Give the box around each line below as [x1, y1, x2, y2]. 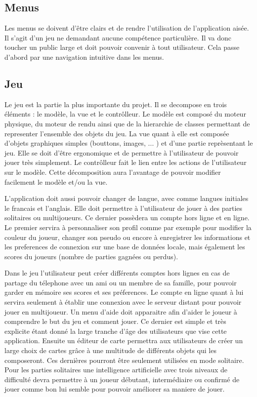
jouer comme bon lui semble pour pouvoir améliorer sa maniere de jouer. [4, 384, 225, 394]
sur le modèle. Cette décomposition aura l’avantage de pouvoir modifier [4, 166, 221, 177]
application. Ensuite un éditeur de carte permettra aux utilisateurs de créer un [4, 335, 243, 346]
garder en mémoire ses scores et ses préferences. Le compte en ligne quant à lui [4, 287, 244, 297]
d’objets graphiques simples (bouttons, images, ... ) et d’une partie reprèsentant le [4, 138, 253, 148]
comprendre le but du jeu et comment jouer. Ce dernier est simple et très [4, 316, 226, 326]
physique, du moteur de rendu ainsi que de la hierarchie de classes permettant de [4, 118, 250, 128]
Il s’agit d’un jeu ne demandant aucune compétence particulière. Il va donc [4, 32, 232, 42]
